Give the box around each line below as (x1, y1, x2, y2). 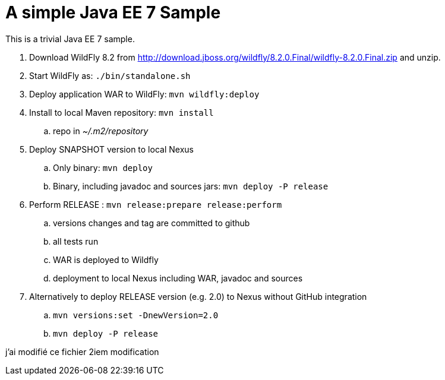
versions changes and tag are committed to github (53, 217, 250, 228)
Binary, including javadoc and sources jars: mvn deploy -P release (53, 180, 329, 191)
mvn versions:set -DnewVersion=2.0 (53, 310, 219, 320)
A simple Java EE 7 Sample (5, 2, 221, 23)
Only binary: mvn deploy (53, 162, 153, 173)
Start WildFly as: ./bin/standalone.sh (29, 70, 191, 81)
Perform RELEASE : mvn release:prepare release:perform (29, 199, 282, 210)
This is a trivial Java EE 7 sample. (5, 33, 135, 44)
